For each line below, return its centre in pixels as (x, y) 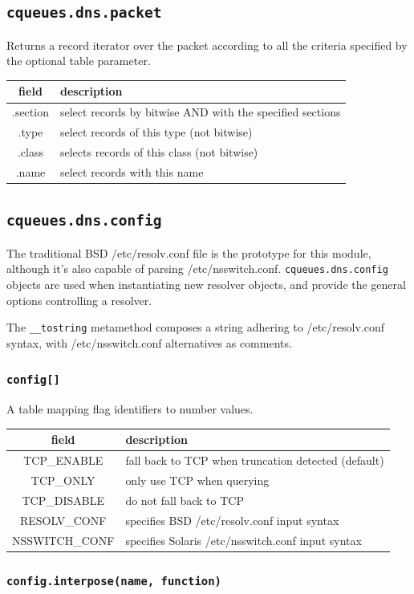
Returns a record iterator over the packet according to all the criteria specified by (207, 45)
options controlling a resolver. (79, 300)
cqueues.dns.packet (84, 13)
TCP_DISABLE (63, 500)
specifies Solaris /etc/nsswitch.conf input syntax (244, 540)
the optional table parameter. (79, 61)
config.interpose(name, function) (114, 581)
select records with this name (132, 171)
